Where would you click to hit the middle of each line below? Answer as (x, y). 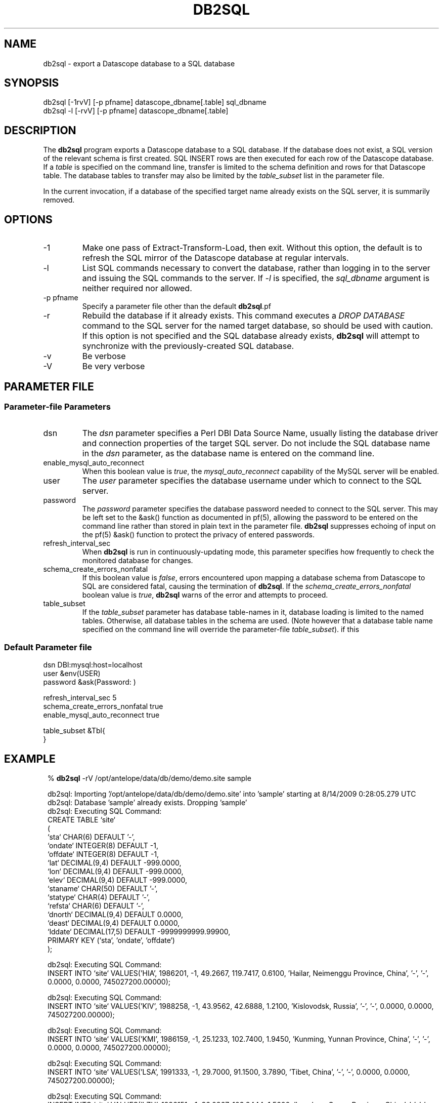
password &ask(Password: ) (90, 682)
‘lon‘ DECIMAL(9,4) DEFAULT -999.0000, (116, 871)
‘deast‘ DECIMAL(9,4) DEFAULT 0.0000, (114, 923)
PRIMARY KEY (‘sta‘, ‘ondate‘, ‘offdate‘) (111, 940)
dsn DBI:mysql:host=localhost (93, 665)
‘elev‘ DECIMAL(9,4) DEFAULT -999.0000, (117, 880)
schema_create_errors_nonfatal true (103, 706)
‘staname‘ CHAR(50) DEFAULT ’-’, (103, 888)
